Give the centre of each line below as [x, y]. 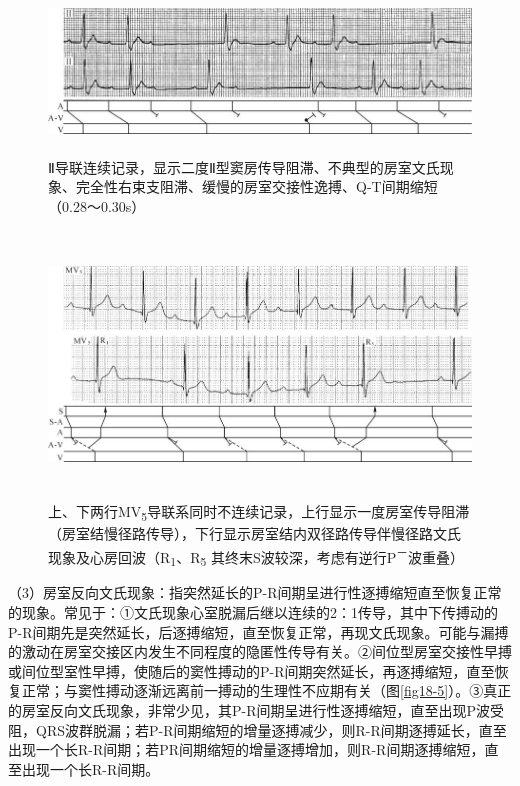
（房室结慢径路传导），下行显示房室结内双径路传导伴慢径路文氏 [254, 533]
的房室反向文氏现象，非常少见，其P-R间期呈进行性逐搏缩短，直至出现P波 [249, 710]
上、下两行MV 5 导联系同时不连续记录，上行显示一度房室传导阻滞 [259, 512]
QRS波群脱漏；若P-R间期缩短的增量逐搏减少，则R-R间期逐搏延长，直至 [271, 729]
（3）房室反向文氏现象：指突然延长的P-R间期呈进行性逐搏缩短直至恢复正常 [255, 592]
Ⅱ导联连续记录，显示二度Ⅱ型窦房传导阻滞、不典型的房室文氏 [244, 166]
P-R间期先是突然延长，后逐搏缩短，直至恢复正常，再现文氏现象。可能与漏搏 [258, 631]
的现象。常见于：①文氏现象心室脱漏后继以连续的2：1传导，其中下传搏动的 [253, 612]
